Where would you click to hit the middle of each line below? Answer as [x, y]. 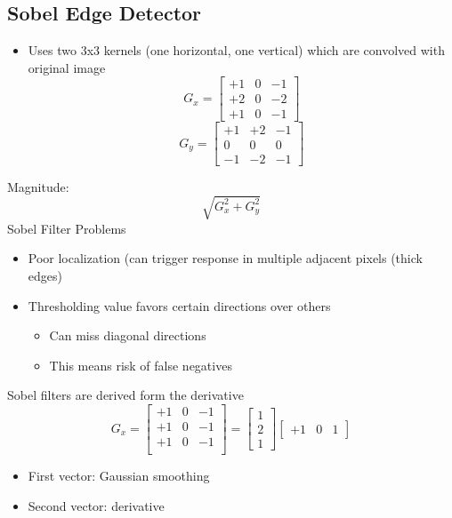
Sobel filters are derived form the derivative [125, 395]
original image [67, 67]
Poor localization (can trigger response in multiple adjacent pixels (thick [225, 258]
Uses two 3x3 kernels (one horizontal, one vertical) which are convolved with [236, 50]
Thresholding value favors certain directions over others [179, 305]
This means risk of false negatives [141, 365]
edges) [45, 275]
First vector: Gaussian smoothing [119, 475]
